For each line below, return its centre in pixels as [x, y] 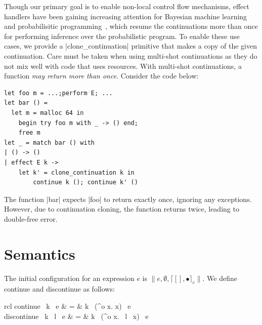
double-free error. [31, 218]
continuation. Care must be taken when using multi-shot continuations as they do [131, 55]
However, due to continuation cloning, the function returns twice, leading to [122, 209]
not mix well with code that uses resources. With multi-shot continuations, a [123, 66]
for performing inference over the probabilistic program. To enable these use [122, 36]
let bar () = [26, 103]
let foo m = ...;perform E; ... [58, 93]
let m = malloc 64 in [48, 113]
